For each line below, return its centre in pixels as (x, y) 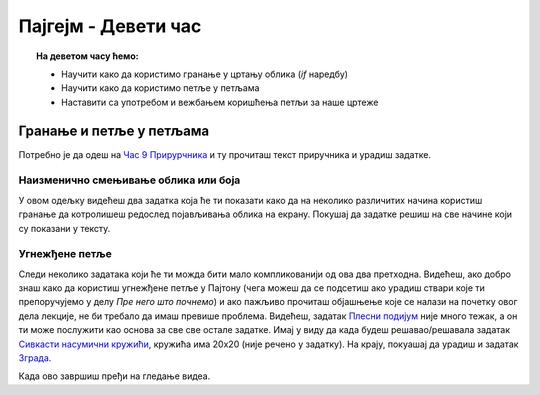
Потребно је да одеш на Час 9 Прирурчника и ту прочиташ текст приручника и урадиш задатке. (225, 154)
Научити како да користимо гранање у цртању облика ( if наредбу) (205, 74)
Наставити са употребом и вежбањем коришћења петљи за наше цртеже (220, 102)
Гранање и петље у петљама (114, 130)
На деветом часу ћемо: (87, 56)
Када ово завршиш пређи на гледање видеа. (114, 376)
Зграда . (35, 358)
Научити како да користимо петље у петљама (160, 88)
